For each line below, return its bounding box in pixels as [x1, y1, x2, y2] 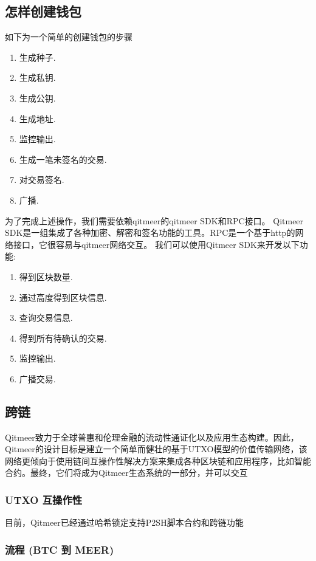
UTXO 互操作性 [5, 492, 83, 507]
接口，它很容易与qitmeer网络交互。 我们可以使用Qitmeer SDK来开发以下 [13, 238, 300, 250]
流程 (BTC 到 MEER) [5, 542, 114, 557]
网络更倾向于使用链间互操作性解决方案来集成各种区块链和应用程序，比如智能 [5, 454, 311, 467]
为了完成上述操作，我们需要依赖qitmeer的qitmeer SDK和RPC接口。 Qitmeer [5, 214, 304, 227]
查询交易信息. [19, 311, 73, 324]
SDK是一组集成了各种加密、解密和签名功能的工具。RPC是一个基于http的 [5, 226, 295, 239]
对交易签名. [19, 173, 64, 186]
